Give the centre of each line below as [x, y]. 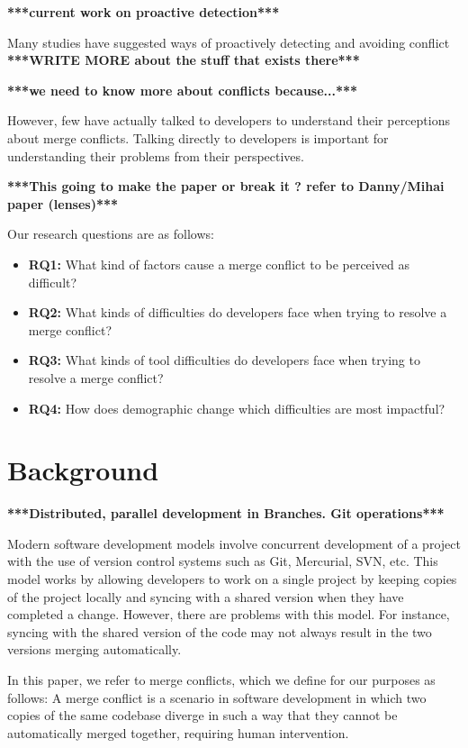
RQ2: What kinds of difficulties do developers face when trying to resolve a [238, 312]
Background [83, 470]
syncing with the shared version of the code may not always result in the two [220, 631]
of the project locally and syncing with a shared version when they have [206, 596]
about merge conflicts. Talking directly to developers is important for [198, 137]
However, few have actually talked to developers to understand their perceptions [229, 120]
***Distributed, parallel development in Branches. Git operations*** [226, 513]
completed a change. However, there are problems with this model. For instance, [229, 614]
